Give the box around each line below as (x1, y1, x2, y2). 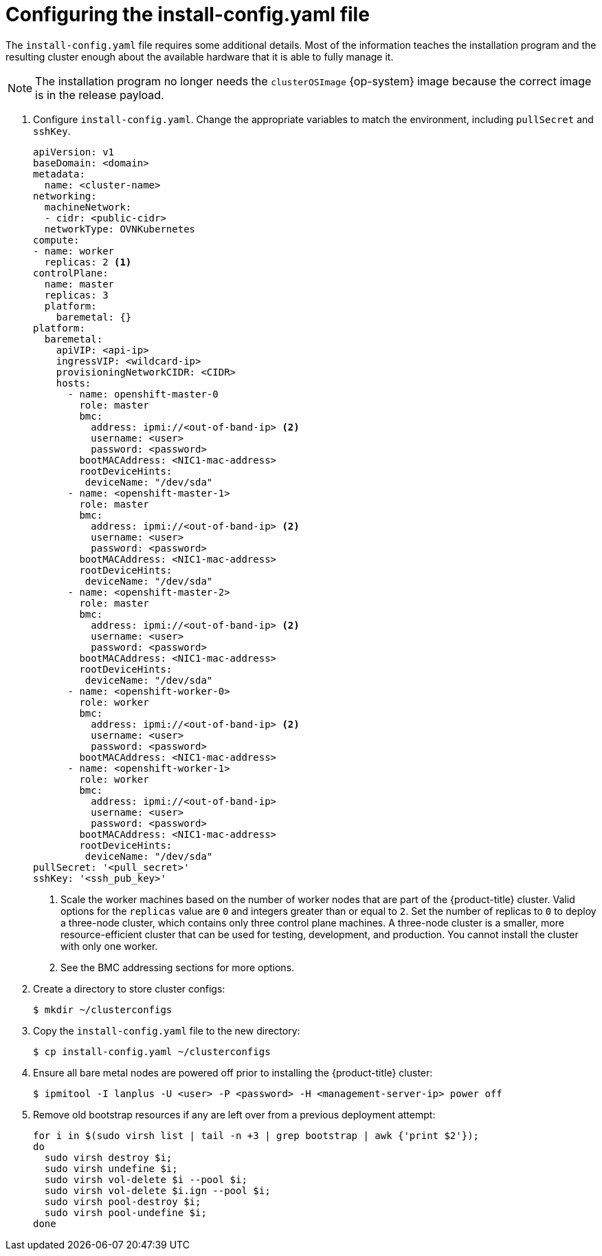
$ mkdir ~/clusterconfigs (33, 1004, 172, 1015)
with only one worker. (60, 940, 158, 952)
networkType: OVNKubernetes (44, 223, 196, 235)
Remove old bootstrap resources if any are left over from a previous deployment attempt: (33, 1108, 436, 1120)
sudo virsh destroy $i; (44, 1151, 172, 1163)
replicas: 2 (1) (44, 256, 132, 268)
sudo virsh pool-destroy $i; (44, 1195, 201, 1207)
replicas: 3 (44, 289, 109, 301)
